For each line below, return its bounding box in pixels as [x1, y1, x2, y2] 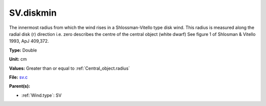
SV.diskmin [9, 7, 57, 18]
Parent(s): [9, 83, 31, 89]
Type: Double [9, 47, 37, 53]
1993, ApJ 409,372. [9, 38, 49, 44]
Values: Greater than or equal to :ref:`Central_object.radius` [9, 65, 130, 71]
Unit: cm [9, 56, 27, 62]
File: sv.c [9, 74, 28, 80]
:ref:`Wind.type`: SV [21, 92, 62, 98]
